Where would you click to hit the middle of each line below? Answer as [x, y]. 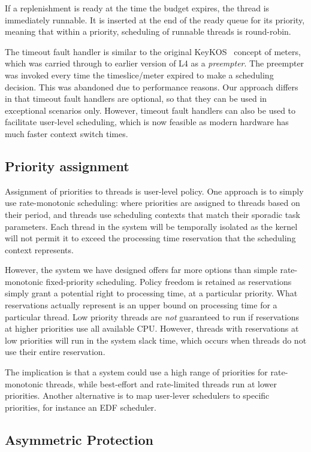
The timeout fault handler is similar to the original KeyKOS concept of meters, [153, 51]
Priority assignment [67, 166]
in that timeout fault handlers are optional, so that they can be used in [136, 98]
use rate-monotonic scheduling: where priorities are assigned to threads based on [153, 203]
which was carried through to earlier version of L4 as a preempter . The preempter [155, 63]
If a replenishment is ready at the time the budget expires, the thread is [137, 8]
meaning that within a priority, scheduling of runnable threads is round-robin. [148, 31]
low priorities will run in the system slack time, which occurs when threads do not [156, 340]
